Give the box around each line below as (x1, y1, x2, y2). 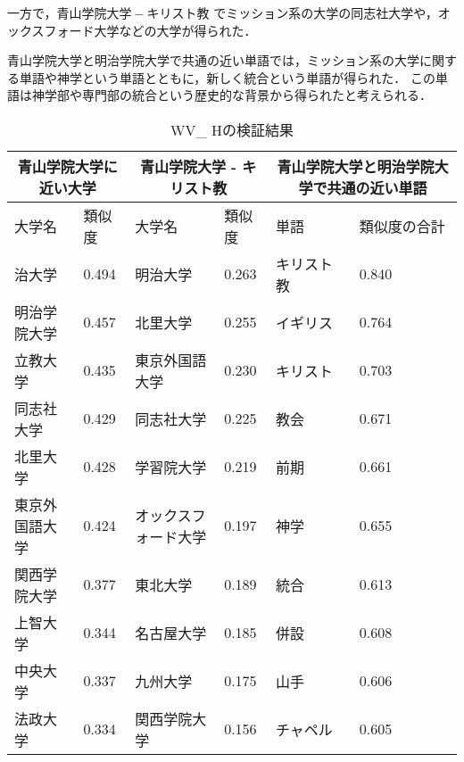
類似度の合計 (359, 215, 445, 236)
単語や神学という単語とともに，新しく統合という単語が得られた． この (19, 68, 435, 87)
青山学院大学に (17, 155, 118, 177)
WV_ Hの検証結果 (170, 119, 294, 140)
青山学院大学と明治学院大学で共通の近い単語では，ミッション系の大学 (7, 51, 419, 70)
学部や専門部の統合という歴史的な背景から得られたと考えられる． (44, 86, 432, 104)
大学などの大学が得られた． (94, 21, 257, 39)
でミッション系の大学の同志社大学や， (213, 4, 438, 21)
